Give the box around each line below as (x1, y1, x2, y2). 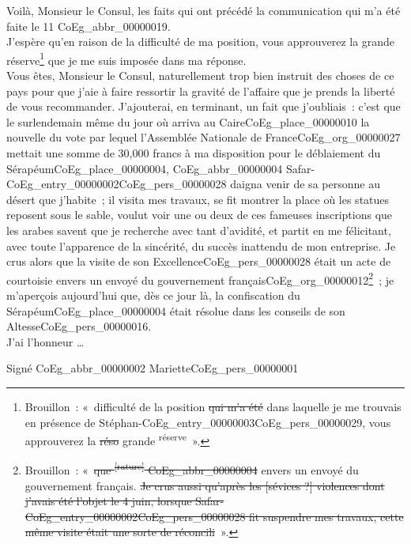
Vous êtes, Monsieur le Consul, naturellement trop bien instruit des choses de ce (6, 67, 394, 84)
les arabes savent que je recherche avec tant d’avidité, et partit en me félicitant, (6, 221, 391, 238)
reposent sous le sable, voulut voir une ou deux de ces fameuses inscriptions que (6, 206, 393, 223)
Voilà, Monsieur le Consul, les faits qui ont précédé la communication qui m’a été (6, 2, 401, 18)
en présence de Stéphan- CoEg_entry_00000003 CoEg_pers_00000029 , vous (25, 414, 391, 430)
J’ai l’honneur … (6, 333, 85, 349)
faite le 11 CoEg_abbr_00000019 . (6, 17, 171, 34)
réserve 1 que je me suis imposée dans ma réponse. (6, 49, 247, 68)
